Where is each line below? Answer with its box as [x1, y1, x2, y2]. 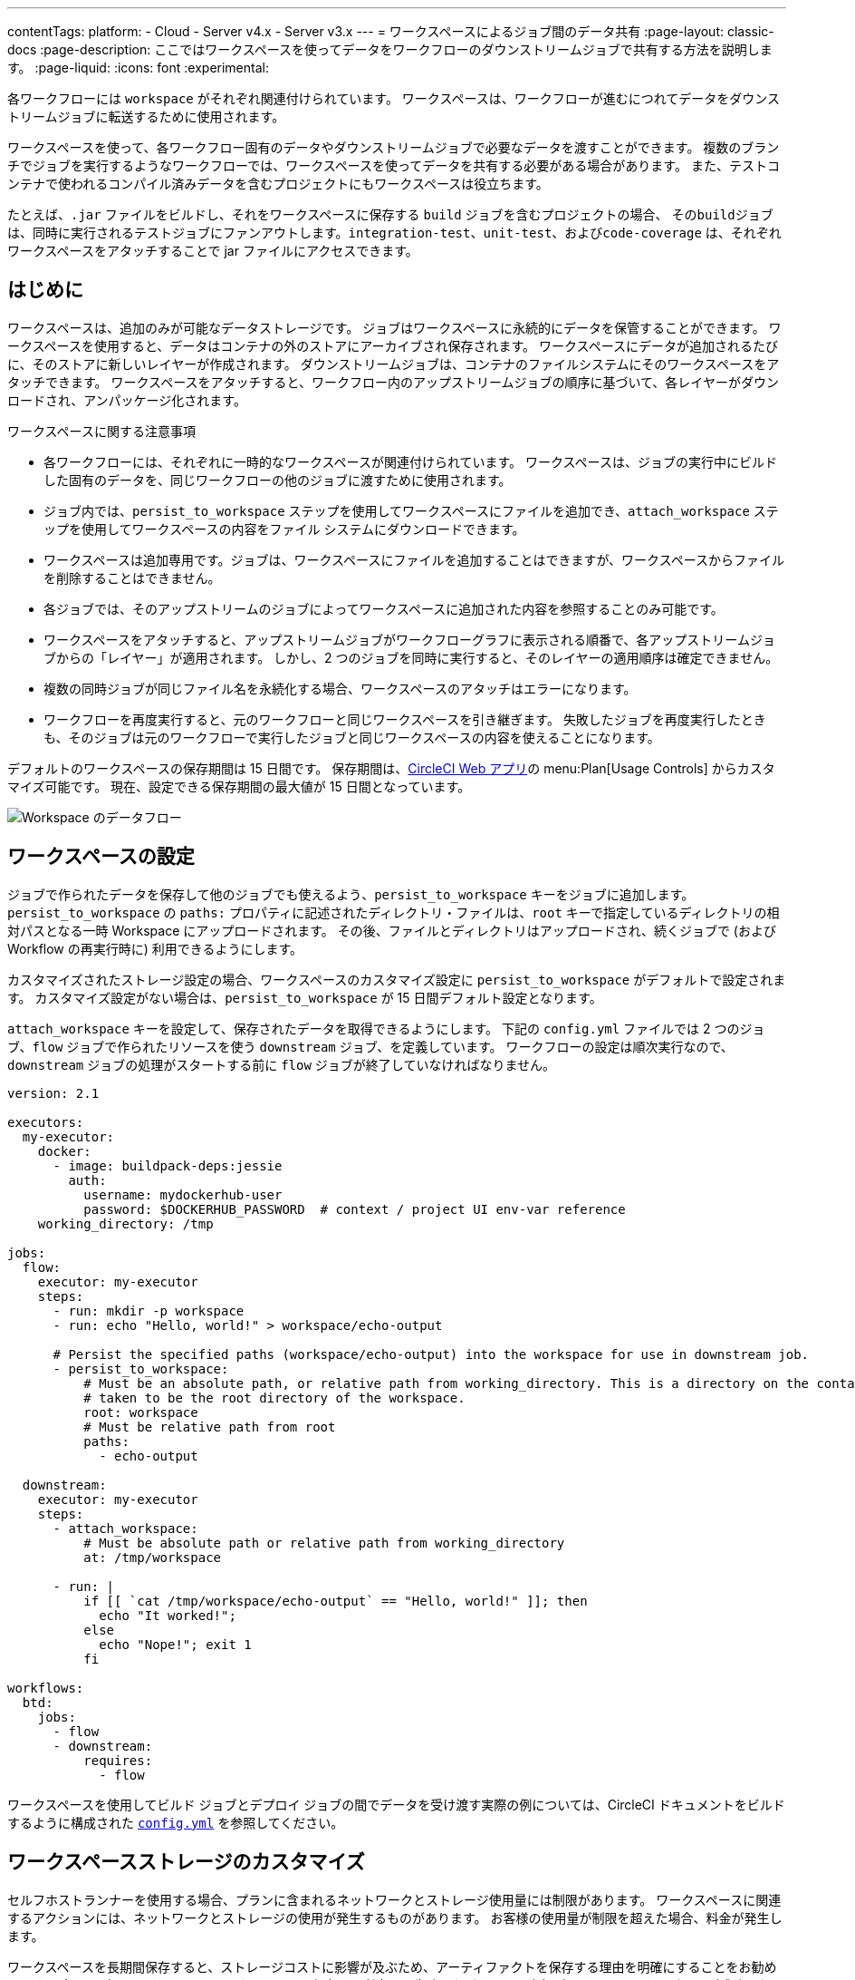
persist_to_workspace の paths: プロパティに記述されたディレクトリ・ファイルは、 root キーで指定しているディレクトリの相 [7, 904, 780, 920]
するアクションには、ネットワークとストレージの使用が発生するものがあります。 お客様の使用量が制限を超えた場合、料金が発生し [7, 1909, 783, 1926]
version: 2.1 [7, 1085, 100, 1101]
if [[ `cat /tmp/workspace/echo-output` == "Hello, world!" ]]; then [83, 1593, 588, 1608]
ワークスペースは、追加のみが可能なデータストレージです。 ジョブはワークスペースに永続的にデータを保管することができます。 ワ [7, 319, 782, 335]
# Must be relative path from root [83, 1419, 336, 1434]
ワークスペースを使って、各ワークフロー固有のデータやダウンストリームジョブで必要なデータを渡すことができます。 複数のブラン [7, 140, 780, 155]
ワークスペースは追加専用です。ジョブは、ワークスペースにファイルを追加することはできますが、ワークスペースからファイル [43, 551, 785, 568]
